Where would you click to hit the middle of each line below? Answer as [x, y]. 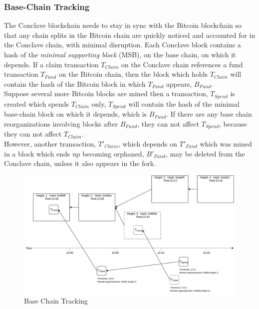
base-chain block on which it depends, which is [76, 114]
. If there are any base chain [209, 114]
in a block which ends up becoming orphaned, [74, 153]
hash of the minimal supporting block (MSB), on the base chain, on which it [120, 54]
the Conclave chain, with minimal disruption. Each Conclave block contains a [123, 45]
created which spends [37, 103]
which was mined [226, 143]
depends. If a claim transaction [51, 64]
